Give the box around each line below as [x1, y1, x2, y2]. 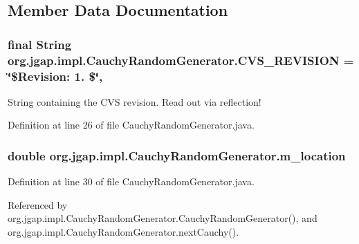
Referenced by [8, 197, 68, 212]
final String [8, 35, 72, 53]
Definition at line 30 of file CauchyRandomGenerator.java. [8, 174, 255, 189]
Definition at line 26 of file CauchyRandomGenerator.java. [8, 118, 255, 132]
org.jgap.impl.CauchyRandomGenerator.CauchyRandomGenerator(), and [8, 211, 317, 225]
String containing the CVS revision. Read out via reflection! [8, 94, 261, 109]
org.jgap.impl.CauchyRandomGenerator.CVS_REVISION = [8, 51, 354, 68]
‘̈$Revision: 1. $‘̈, [8, 67, 103, 84]
